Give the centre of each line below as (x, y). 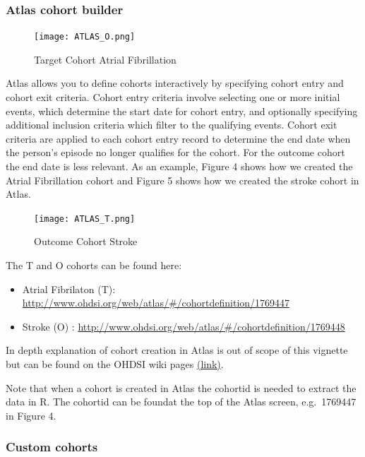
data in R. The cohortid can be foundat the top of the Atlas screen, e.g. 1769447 (181, 402)
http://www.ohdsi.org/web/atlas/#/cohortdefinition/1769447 (156, 303)
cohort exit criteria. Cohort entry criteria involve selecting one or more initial (173, 97)
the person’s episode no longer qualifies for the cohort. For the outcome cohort (175, 152)
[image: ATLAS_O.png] (85, 37)
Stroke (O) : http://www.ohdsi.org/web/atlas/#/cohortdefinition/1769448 (184, 326)
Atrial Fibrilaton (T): (69, 289)
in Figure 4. (31, 415)
